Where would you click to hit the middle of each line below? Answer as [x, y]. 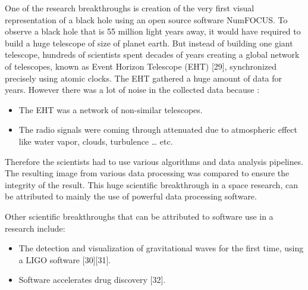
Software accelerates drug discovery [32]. [92, 280]
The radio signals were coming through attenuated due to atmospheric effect [158, 130]
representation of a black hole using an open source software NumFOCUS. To [146, 19]
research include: [35, 228]
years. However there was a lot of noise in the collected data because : [132, 90]
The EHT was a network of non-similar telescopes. [111, 109]
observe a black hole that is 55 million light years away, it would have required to [153, 31]
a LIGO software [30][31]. [65, 259]
